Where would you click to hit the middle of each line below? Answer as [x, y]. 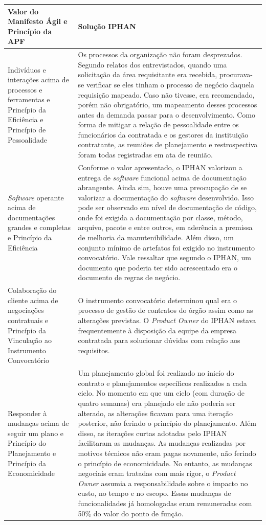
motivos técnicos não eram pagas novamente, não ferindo [167, 453]
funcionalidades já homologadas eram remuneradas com [165, 503]
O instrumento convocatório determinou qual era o [158, 300]
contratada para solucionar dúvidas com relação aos [159, 340]
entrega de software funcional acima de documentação [162, 177]
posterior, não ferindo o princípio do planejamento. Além [167, 423]
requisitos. [94, 350]
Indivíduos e [27, 69]
